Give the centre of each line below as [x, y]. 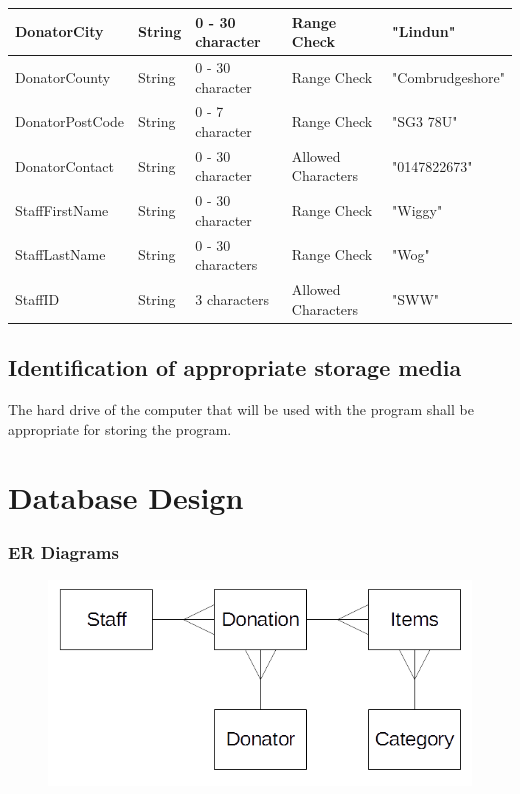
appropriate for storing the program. [120, 428]
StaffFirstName [62, 210]
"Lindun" [424, 31]
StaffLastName [60, 254]
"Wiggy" [417, 210]
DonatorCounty [63, 76]
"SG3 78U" [425, 121]
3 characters [232, 298]
